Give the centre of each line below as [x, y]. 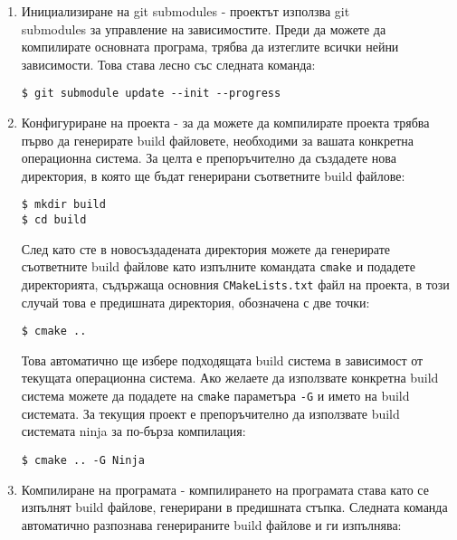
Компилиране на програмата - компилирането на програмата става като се [225, 489]
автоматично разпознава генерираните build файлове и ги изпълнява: [211, 524]
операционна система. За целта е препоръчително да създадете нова [209, 158]
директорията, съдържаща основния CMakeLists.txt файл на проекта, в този [235, 284]
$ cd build [54, 220]
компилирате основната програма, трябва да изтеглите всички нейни [210, 47]
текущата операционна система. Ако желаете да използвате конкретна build [230, 378]
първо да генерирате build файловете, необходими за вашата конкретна [217, 140]
